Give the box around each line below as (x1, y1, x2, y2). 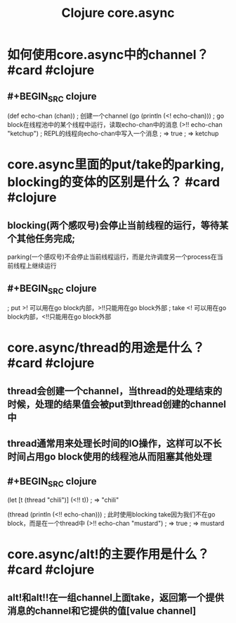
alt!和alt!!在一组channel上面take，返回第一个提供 (7, 591, 225, 603)
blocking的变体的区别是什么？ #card (7, 174, 221, 190)
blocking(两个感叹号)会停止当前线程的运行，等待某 (7, 219, 229, 231)
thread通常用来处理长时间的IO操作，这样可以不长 (7, 438, 223, 450)
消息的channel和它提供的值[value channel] (7, 605, 197, 617)
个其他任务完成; (7, 233, 76, 245)
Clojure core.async (61, 5, 175, 21)
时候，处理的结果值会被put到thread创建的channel (7, 398, 226, 410)
